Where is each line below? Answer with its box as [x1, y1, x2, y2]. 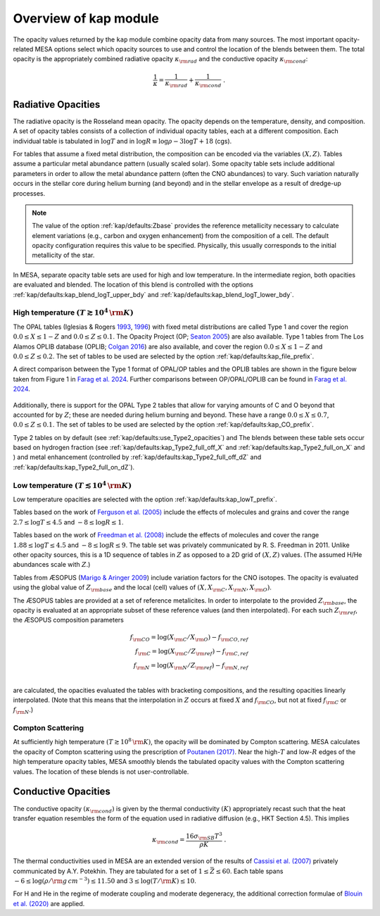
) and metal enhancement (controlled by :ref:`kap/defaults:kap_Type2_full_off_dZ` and [13, 453, 262, 461]
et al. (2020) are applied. [13, 899, 85, 908]
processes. [13, 189, 46, 197]
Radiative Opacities [13, 99, 101, 111]
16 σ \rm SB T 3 [185, 831, 223, 841]
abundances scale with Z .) [13, 560, 91, 569]
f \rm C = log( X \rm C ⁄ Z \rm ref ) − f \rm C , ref [134, 648, 249, 658]
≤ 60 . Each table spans [215, 867, 284, 875]
